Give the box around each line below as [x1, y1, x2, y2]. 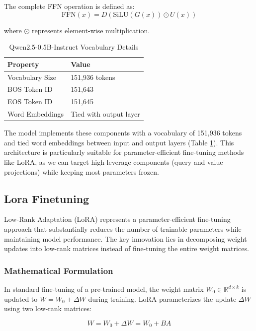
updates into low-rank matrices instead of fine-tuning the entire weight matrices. [4, 243, 249, 254]
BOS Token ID [7, 84, 53, 94]
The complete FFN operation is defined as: [4, 1, 135, 11]
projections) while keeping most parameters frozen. [4, 166, 159, 177]
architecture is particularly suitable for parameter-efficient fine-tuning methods [4, 147, 244, 157]
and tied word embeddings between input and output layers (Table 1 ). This [4, 137, 234, 147]
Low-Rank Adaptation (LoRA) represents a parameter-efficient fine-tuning [4, 214, 231, 224]
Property [7, 59, 39, 69]
